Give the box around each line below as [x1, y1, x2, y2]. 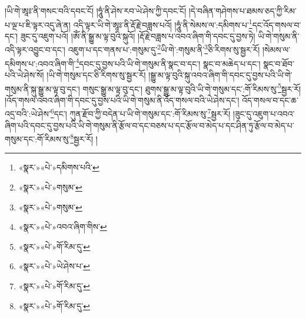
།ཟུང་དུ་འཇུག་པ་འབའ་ [233, 108, 295, 120]
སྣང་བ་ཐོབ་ [263, 57, 294, 69]
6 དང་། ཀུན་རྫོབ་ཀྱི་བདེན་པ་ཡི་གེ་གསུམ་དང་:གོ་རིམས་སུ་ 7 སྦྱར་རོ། [50, 106, 231, 120]
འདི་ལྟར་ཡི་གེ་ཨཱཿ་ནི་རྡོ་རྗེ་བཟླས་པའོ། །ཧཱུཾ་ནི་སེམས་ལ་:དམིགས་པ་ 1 [73, 16, 252, 31]
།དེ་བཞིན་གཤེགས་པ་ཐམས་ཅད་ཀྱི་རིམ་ [188, 5, 297, 16]
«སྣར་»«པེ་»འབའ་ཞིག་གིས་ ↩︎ [18, 220, 107, 233]
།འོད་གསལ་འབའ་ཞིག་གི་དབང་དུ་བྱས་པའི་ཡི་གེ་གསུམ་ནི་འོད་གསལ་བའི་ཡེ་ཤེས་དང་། [5, 93, 240, 106]
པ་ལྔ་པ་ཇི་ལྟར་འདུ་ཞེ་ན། [5, 18, 71, 31]
